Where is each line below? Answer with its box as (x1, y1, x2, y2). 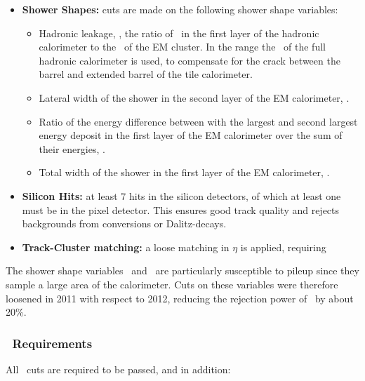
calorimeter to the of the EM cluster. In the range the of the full (39, 39, 326, 54)
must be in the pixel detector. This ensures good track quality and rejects (22, 202, 340, 217)
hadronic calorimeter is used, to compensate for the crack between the (39, 53, 340, 67)
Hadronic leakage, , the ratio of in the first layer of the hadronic (39, 25, 319, 40)
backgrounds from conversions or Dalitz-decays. (22, 216, 227, 231)
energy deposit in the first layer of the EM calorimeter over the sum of (39, 128, 343, 142)
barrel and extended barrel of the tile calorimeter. (39, 67, 253, 81)
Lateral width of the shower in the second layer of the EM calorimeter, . (39, 90, 350, 105)
